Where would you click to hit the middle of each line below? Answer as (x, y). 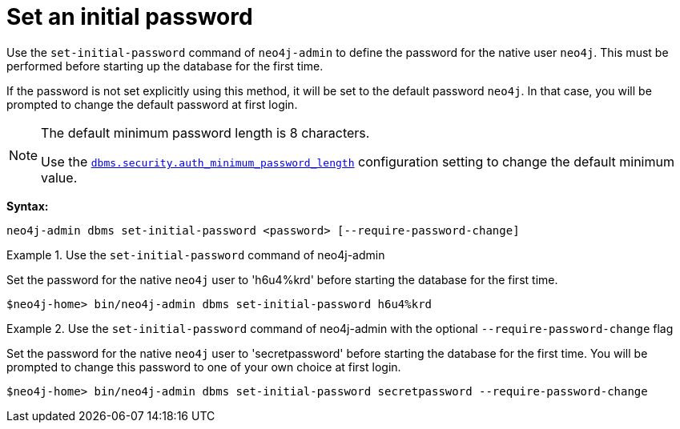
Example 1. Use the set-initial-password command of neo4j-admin (196, 255)
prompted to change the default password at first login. (152, 104)
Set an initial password (130, 17)
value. (59, 177)
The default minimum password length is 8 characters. (205, 132)
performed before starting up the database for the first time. (165, 66)
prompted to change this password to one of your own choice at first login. (204, 367)
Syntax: (28, 206)
